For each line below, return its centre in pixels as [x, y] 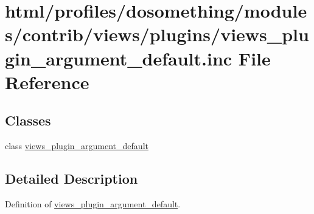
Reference [47, 82]
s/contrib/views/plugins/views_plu [157, 34]
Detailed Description [72, 179]
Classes [28, 120]
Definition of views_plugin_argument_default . [93, 203]
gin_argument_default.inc [119, 58]
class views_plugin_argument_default [77, 146]
